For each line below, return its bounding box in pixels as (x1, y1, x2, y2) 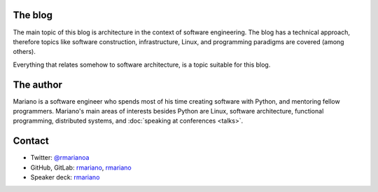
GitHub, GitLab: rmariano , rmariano (30, 163, 132, 172)
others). (13, 48, 36, 56)
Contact (13, 135, 49, 147)
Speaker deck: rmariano (30, 173, 100, 181)
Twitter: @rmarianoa (30, 153, 90, 162)
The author (13, 78, 63, 90)
